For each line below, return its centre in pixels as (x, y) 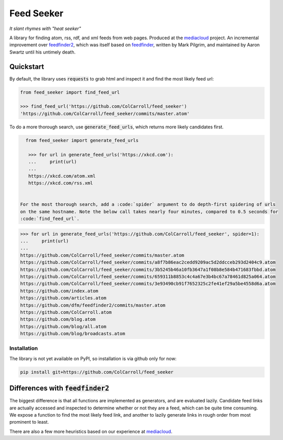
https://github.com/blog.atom (58, 319)
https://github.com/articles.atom (63, 298)
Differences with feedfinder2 (59, 388)
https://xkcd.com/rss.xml (61, 183)
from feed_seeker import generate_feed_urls (82, 140)
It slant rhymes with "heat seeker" (45, 29)
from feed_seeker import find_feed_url (70, 92)
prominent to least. (29, 422)
